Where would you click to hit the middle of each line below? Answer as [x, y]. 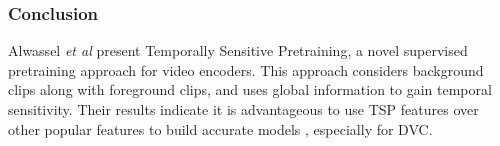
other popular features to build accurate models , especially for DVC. [220, 128]
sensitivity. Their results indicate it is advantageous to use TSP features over [243, 109]
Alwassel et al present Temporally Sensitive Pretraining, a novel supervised [238, 50]
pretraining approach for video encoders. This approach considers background [246, 69]
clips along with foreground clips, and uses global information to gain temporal [250, 89]
